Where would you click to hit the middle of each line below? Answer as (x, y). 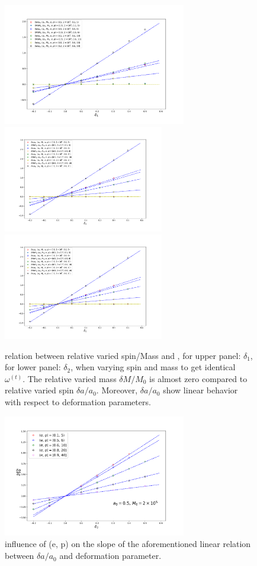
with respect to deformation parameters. (78, 401)
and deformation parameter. (110, 556)
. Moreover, (117, 390)
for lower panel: (33, 367)
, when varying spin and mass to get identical (153, 367)
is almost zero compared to (198, 378)
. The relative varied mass (70, 378)
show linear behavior (200, 390)
